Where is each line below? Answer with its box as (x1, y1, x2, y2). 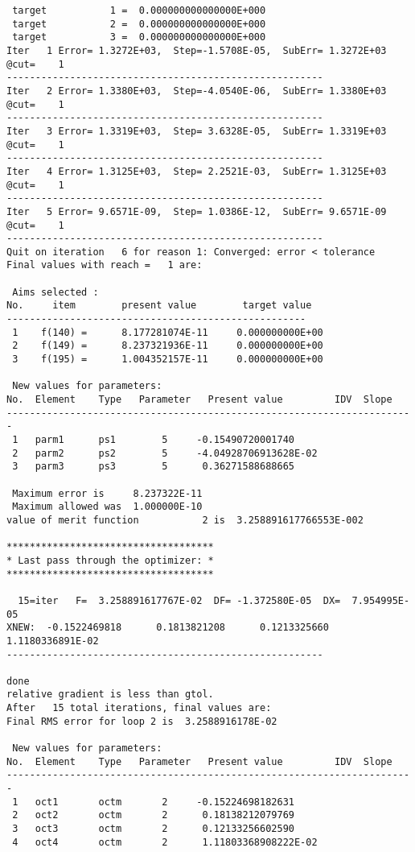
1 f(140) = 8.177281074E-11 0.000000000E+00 (12, 326, 323, 338)
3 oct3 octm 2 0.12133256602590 (12, 823, 294, 835)
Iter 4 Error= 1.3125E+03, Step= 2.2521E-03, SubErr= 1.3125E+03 (6, 165, 387, 177)
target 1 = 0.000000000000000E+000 (12, 5, 266, 16)
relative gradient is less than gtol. (6, 689, 214, 701)
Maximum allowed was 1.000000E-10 (12, 501, 203, 513)
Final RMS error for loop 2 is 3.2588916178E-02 (6, 715, 277, 727)
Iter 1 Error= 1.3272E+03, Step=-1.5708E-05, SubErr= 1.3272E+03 (6, 44, 387, 56)
